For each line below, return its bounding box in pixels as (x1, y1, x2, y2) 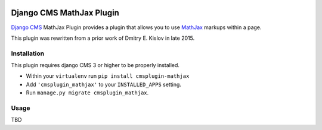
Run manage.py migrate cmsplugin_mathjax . (26, 89, 149, 96)
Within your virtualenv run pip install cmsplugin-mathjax (26, 72, 190, 80)
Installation (11, 49, 45, 58)
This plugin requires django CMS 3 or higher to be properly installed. (11, 62, 180, 69)
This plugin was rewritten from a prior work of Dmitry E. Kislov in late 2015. (11, 34, 195, 42)
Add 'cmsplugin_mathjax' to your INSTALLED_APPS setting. (26, 81, 182, 88)
